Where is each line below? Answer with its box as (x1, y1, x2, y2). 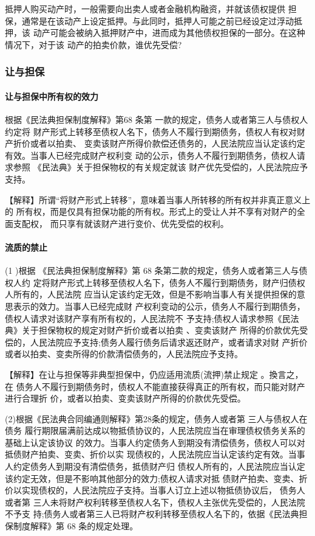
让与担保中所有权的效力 (5, 89, 98, 102)
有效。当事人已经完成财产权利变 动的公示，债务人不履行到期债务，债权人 (5, 148, 297, 161)
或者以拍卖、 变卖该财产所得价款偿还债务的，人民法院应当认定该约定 (30, 137, 305, 150)
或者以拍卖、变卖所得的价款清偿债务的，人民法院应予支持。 (5, 347, 243, 360)
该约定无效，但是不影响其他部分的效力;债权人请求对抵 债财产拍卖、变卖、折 (5, 472, 308, 484)
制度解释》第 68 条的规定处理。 (13, 520, 138, 532)
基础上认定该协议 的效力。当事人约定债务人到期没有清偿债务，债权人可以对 (5, 436, 305, 448)
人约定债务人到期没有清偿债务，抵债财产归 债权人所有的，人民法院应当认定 (5, 460, 305, 473)
